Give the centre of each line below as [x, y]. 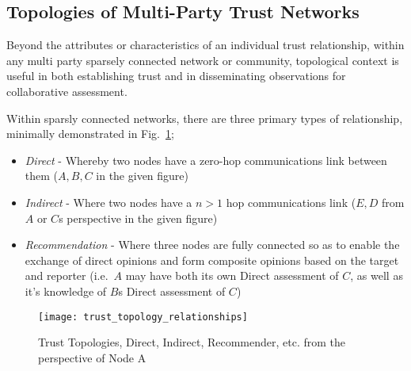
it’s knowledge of [66, 291]
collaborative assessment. [67, 91]
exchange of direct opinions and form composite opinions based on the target [212, 260]
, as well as [377, 275]
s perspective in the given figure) [138, 218]
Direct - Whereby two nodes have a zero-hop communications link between [206, 160]
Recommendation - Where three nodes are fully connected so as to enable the [212, 245]
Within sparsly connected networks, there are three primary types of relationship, [205, 118]
